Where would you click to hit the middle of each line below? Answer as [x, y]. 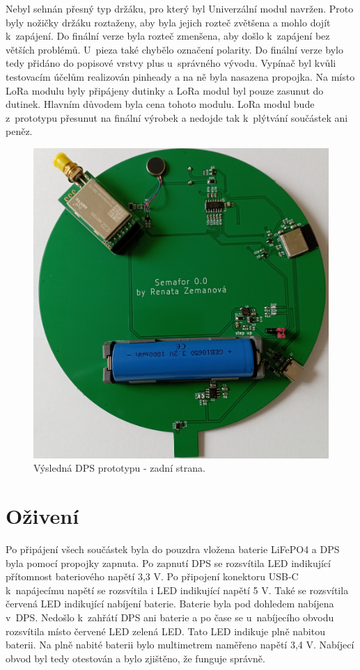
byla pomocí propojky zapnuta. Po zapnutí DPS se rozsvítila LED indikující [168, 563]
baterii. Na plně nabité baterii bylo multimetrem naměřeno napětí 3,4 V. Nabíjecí [180, 645]
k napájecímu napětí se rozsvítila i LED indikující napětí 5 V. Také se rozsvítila [177, 590]
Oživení [42, 516]
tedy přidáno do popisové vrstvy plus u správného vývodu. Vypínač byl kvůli [171, 63]
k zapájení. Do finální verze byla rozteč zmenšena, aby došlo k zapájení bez [168, 36]
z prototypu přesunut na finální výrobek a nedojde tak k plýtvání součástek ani [177, 117]
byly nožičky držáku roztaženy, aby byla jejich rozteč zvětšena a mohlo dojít [168, 22]
